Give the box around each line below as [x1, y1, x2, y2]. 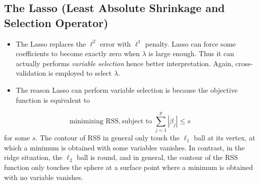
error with [100, 38, 131, 49]
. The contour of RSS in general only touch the [35, 132, 180, 143]
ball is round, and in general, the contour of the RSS [76, 152, 238, 162]
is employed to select [48, 68, 112, 78]
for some [4, 132, 30, 143]
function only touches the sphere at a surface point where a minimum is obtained [4, 162, 253, 172]
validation [15, 68, 46, 78]
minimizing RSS [69, 117, 119, 125]
